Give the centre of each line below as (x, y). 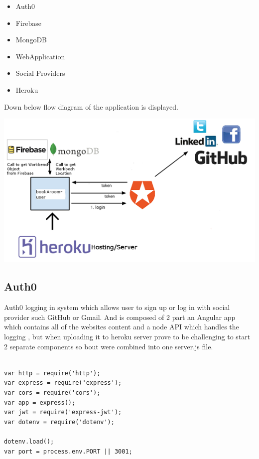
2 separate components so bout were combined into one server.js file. (109, 346)
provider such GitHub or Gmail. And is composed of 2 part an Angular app (120, 317)
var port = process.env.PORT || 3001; (68, 451)
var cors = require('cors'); (52, 392)
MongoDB (31, 40)
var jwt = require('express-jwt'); (63, 412)
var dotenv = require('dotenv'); (59, 422)
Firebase (29, 23)
